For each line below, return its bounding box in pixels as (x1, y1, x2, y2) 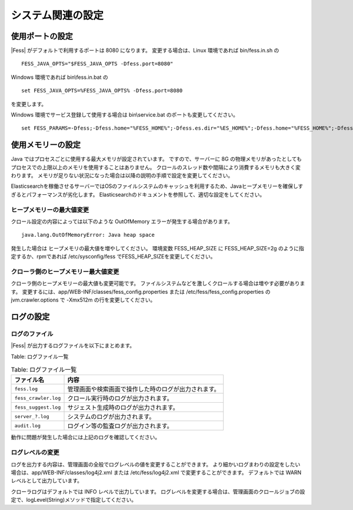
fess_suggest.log (14, 404, 61, 410)
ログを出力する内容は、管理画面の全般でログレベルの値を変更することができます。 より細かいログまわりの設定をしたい (11, 461, 301, 468)
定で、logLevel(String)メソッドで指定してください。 (11, 496, 137, 504)
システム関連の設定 (11, 9, 104, 22)
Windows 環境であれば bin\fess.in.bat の (11, 74, 108, 81)
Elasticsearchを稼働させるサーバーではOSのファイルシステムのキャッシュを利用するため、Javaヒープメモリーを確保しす (11, 183, 304, 190)
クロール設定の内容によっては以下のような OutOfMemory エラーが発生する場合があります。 (11, 218, 234, 225)
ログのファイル (11, 330, 54, 338)
